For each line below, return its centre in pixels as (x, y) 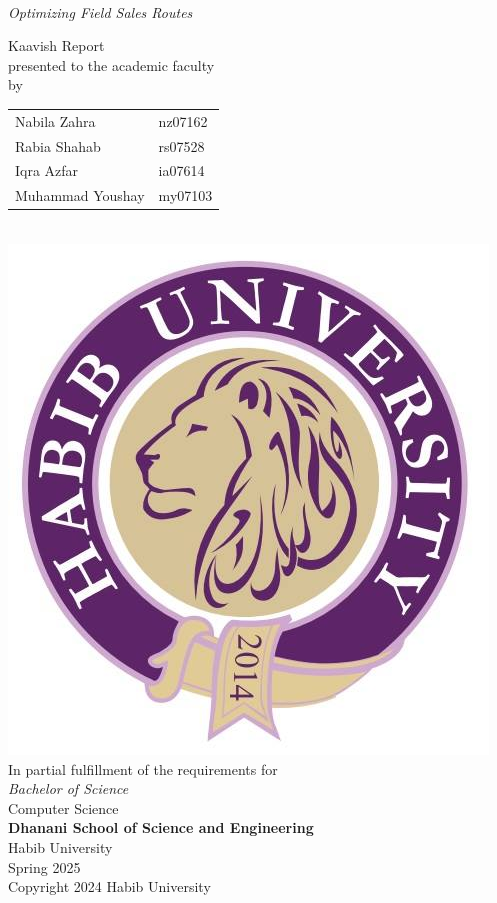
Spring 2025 (44, 866)
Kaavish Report (56, 45)
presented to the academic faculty (111, 64)
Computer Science (63, 807)
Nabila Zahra (55, 120)
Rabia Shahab (58, 145)
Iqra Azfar (47, 170)
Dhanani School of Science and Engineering (161, 827)
